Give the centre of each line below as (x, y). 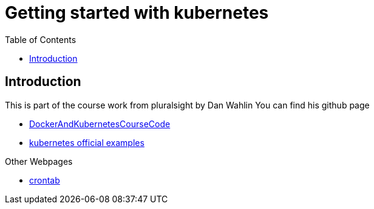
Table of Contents (41, 39)
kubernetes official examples (87, 142)
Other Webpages (39, 161)
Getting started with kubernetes (137, 13)
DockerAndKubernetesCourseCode (100, 124)
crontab (45, 180)
